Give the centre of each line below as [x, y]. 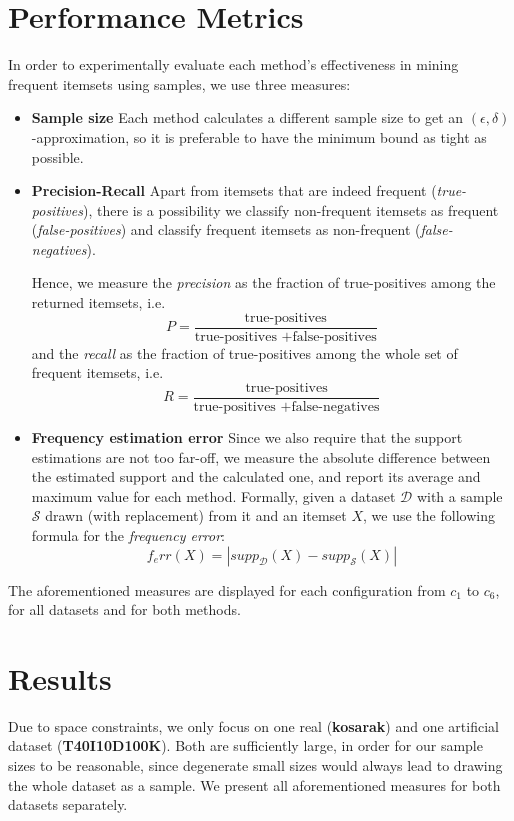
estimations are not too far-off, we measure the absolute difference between [261, 456]
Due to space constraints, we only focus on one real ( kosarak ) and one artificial [253, 725]
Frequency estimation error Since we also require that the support [247, 436]
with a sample [459, 495]
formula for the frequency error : [128, 534]
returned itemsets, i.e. [98, 302]
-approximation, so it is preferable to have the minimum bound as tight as [259, 136]
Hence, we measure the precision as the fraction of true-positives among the [263, 282]
